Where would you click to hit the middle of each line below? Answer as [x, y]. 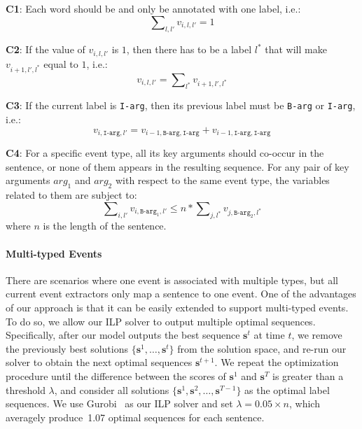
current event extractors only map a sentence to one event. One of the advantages [181, 294]
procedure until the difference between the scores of [116, 376]
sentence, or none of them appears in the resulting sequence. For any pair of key [177, 166]
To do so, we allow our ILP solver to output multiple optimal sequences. [161, 321]
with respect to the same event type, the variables [222, 180]
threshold [26, 389]
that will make [296, 49]
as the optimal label [287, 389]
